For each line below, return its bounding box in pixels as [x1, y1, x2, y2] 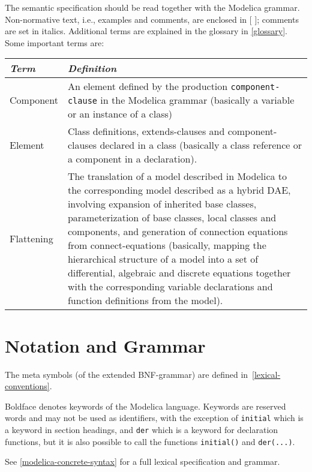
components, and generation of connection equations [67, 224, 288, 239]
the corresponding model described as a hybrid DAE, [67, 183, 291, 197]
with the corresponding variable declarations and [67, 279, 273, 294]
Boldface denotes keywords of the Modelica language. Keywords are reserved [5, 399, 286, 412]
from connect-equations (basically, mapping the [67, 238, 266, 252]
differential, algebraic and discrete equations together [67, 266, 291, 280]
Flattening [10, 231, 53, 245]
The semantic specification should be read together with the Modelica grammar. [5, 1, 300, 13]
